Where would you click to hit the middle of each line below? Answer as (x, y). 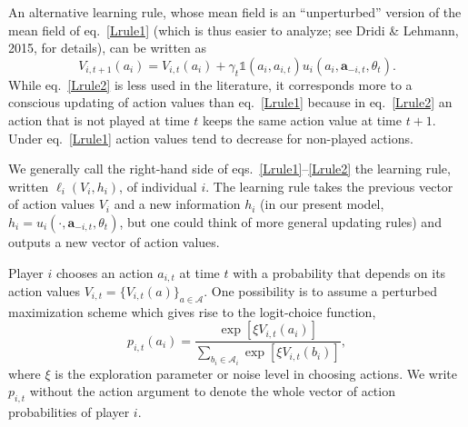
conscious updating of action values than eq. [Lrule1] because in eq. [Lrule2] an (230, 102)
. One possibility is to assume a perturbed (320, 290)
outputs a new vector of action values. (114, 241)
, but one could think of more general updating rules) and (280, 221)
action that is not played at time (99, 119)
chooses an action (105, 272)
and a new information (177, 204)
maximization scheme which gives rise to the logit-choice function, (192, 311)
